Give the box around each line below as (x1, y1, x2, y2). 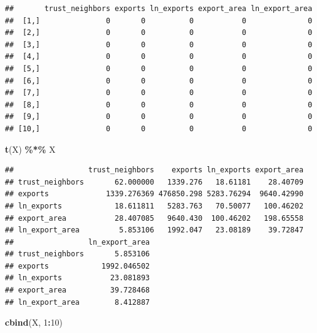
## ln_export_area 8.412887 (5, 297, 150, 307)
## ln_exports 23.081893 (5, 274, 150, 283)
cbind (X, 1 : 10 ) (5, 316, 63, 329)
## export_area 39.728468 (5, 286, 150, 295)
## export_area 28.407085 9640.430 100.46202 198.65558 (5, 213, 304, 223)
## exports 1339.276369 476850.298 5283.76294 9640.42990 (5, 189, 304, 199)
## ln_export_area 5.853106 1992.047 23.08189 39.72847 (5, 226, 304, 235)
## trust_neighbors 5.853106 (5, 250, 150, 259)
